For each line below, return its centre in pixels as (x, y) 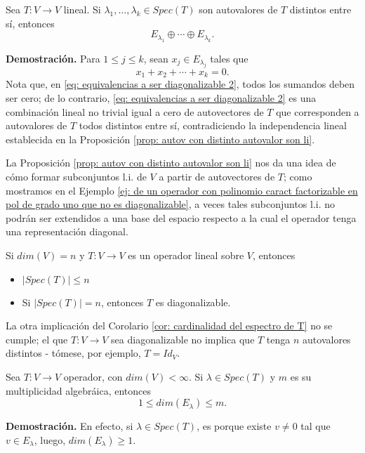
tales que (229, 58)
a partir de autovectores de (217, 177)
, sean (156, 58)
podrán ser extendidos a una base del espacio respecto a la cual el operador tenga (181, 217)
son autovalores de (238, 9)
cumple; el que (37, 339)
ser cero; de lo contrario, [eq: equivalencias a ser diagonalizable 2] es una (161, 98)
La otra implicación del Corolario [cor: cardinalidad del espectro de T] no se (169, 326)
